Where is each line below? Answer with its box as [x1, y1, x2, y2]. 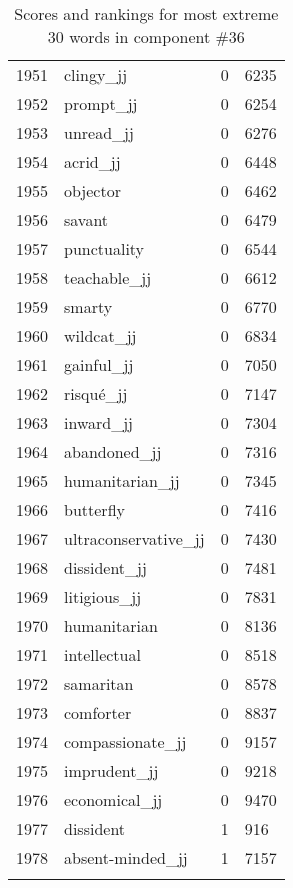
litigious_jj [64, 585, 142, 608]
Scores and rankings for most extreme [14, 2, 279, 25]
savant [64, 208, 109, 231]
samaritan [64, 672, 134, 695]
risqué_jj [64, 382, 128, 405]
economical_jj [64, 788, 163, 811]
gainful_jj [64, 353, 134, 376]
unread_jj [64, 121, 134, 144]
